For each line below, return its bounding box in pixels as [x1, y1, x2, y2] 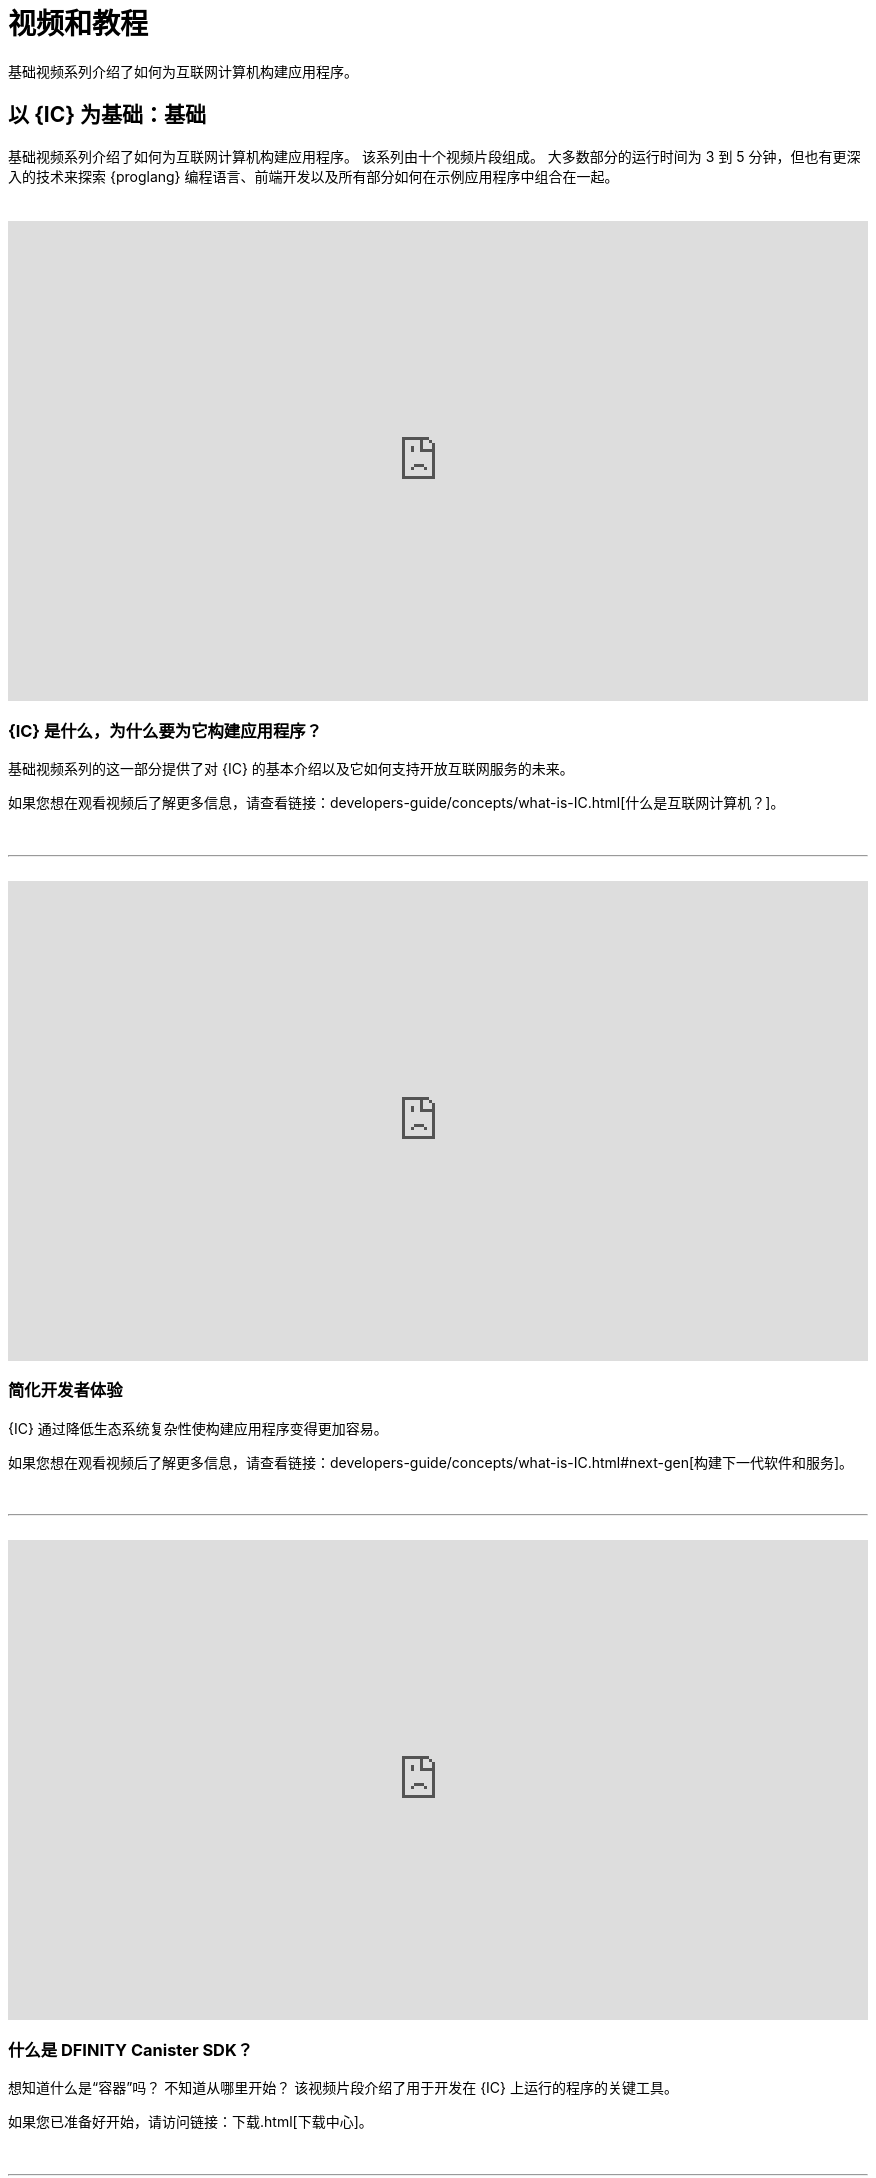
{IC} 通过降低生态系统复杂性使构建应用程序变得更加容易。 [8, 1419, 388, 1437]
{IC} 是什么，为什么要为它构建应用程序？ [8, 720, 323, 741]
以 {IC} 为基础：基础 [8, 102, 207, 128]
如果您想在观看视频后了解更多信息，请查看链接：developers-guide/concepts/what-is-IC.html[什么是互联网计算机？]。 [8, 794, 785, 812]
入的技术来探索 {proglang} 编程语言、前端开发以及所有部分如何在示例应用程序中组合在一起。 [8, 167, 619, 185]
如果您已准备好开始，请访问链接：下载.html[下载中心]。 [8, 2113, 373, 2131]
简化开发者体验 [8, 1380, 123, 1401]
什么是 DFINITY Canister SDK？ [8, 2039, 254, 2060]
